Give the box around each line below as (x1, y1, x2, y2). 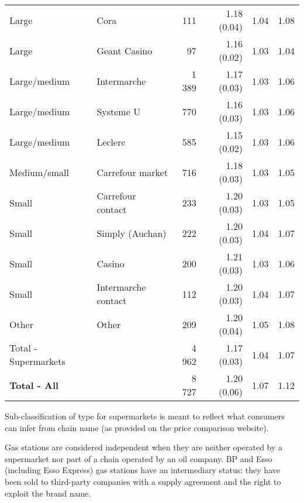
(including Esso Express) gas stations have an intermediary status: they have (5, 464, 280, 476)
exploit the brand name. (5, 487, 91, 499)
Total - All (9, 378, 59, 392)
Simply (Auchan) (96, 226, 167, 240)
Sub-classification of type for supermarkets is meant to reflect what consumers (5, 410, 285, 422)
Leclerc (96, 135, 126, 149)
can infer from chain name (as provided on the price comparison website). (5, 421, 269, 433)
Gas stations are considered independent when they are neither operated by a (5, 441, 283, 453)
